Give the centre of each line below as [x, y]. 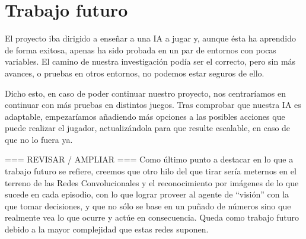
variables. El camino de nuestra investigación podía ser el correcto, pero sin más [150, 61]
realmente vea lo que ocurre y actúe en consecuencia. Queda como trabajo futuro [152, 217]
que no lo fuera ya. [39, 139]
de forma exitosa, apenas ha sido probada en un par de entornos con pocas [141, 50]
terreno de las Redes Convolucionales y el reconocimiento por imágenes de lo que [152, 182]
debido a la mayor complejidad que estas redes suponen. [107, 229]
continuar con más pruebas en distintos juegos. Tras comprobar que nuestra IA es [153, 105]
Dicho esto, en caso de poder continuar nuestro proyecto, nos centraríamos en [146, 93]
